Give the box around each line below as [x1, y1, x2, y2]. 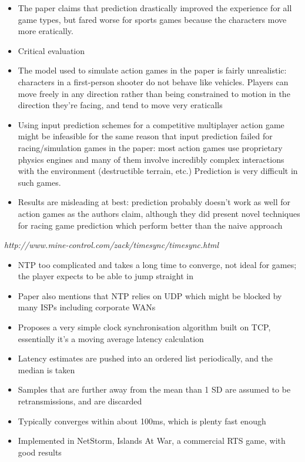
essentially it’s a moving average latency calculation [18, 332, 204, 344]
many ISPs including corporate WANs [18, 301, 156, 313]
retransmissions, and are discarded [18, 395, 142, 407]
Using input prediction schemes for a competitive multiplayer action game [18, 118, 284, 130]
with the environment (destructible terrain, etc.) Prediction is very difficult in [18, 165, 298, 177]
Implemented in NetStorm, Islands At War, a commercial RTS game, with [18, 434, 286, 447]
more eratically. [18, 25, 73, 37]
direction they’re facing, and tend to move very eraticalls [18, 99, 223, 111]
